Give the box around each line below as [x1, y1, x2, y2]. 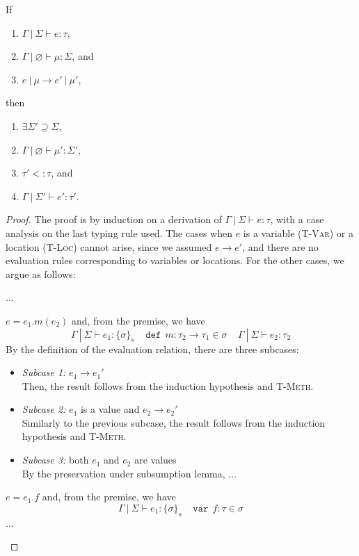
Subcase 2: [22, 402, 66, 416]
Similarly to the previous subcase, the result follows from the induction [22, 415, 326, 430]
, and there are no [242, 239, 319, 254]
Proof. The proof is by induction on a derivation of [6, 212, 222, 227]
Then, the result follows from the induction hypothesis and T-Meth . [22, 378, 314, 393]
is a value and [80, 402, 140, 416]
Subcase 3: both [22, 452, 89, 467]
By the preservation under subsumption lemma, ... [22, 466, 237, 480]
